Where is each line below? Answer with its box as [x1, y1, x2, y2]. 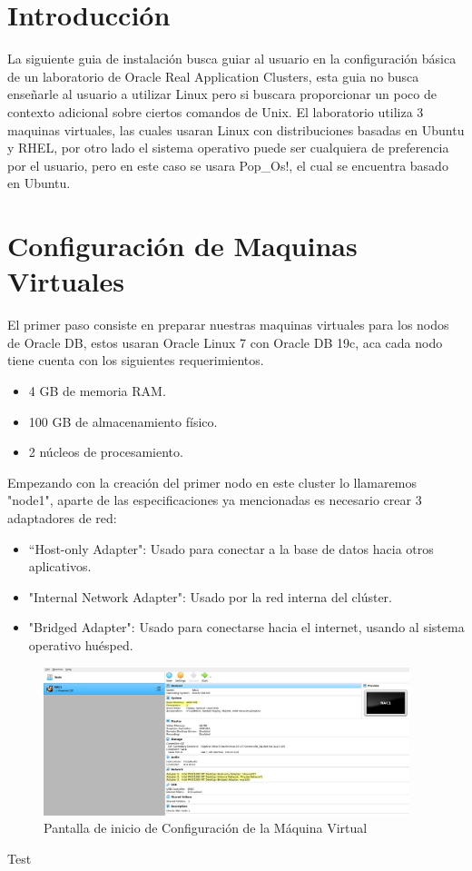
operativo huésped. [28, 635, 133, 654]
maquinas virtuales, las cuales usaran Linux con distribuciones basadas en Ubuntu [7, 120, 465, 139]
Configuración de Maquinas [7, 227, 358, 264]
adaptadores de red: [7, 508, 117, 527]
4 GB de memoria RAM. [28, 381, 166, 400]
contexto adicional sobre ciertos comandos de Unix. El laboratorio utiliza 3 [7, 102, 424, 121]
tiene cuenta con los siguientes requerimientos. [7, 351, 264, 370]
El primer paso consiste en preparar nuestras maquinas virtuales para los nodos [7, 315, 449, 334]
